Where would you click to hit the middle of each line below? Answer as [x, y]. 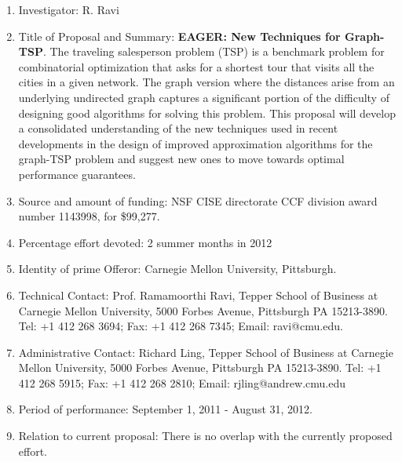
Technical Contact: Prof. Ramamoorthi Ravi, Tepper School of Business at [198, 295]
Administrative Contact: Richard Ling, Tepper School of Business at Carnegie [206, 352]
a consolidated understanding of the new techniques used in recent [178, 128]
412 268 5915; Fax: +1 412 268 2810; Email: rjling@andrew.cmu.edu [182, 382]
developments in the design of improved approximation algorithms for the [196, 143]
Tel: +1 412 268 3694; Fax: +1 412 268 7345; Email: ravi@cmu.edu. [181, 326]
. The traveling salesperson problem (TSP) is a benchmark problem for [214, 51]
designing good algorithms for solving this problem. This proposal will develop [207, 113]
